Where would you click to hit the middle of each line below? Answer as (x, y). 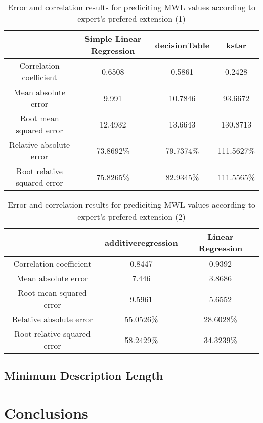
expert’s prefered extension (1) (131, 18)
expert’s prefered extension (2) (131, 216)
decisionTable (182, 45)
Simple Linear (113, 39)
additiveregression (141, 242)
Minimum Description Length (84, 376)
